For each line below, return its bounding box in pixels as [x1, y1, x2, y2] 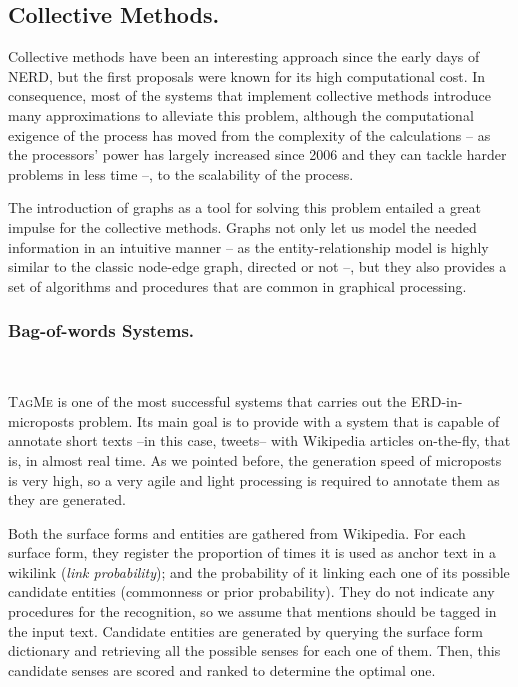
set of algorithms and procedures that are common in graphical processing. [8, 275, 467, 296]
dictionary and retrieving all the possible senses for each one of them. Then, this [8, 640, 501, 661]
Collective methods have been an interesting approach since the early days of [8, 46, 480, 67]
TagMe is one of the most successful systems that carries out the [8, 391, 407, 412]
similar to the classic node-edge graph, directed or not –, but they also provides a [8, 256, 507, 277]
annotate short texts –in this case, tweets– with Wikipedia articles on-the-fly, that [8, 430, 511, 451]
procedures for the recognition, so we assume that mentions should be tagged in [8, 601, 497, 622]
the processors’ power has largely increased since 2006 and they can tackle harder [8, 144, 507, 165]
